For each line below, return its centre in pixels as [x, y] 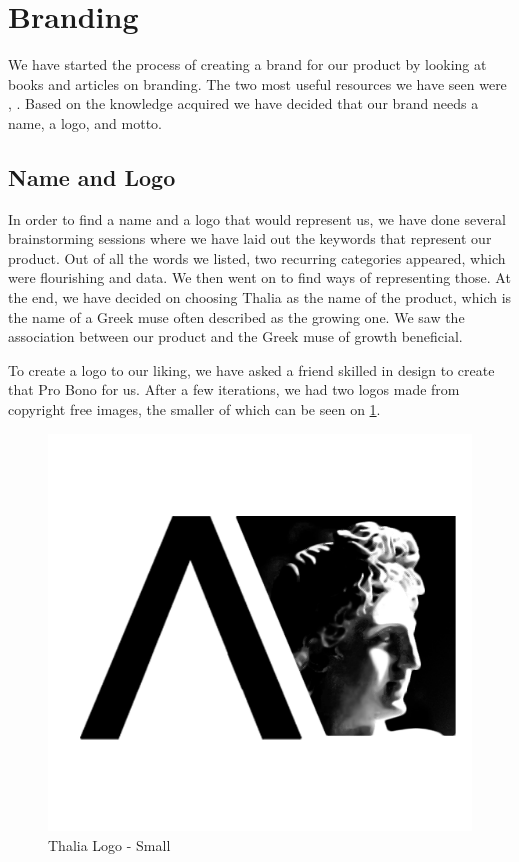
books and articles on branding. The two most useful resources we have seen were [257, 83]
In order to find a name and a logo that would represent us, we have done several [257, 218]
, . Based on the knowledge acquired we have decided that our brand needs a [243, 103]
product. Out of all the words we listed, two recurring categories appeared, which [257, 257]
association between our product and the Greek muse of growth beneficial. [235, 336]
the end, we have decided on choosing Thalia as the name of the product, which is [260, 297]
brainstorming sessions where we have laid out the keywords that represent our [250, 238]
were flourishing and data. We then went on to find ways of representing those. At [259, 277]
